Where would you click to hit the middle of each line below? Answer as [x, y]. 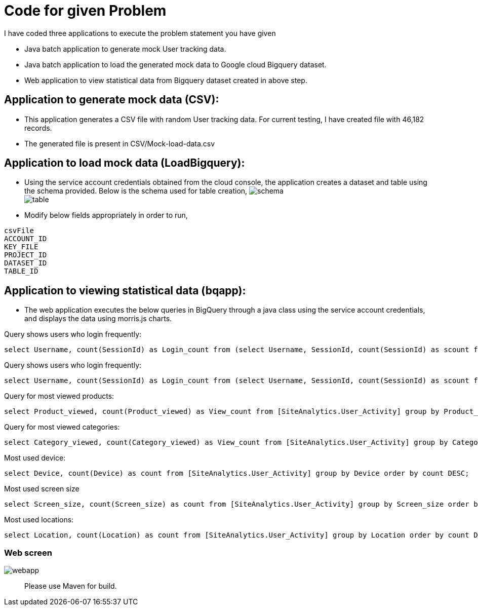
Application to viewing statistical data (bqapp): [125, 290]
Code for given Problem [85, 11]
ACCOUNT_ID [26, 239]
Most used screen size [42, 489]
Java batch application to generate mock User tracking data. [125, 49]
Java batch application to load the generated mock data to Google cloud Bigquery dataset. [175, 64]
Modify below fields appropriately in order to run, [106, 215]
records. [38, 128]
